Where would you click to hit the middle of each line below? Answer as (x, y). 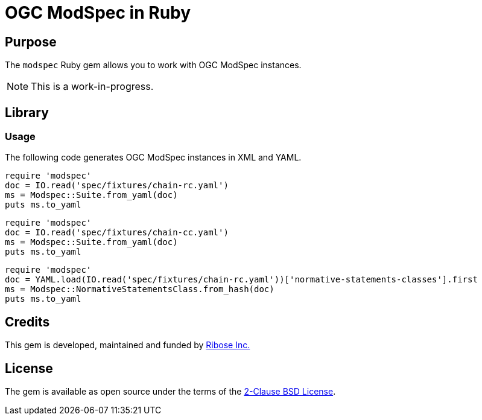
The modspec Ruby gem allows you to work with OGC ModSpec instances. (153, 65)
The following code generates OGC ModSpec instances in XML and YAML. (153, 157)
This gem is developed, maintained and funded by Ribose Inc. (128, 345)
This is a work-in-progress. (92, 87)
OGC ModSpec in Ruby (98, 13)
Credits (27, 322)
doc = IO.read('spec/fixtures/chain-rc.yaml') (117, 186)
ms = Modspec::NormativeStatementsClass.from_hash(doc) (140, 289)
